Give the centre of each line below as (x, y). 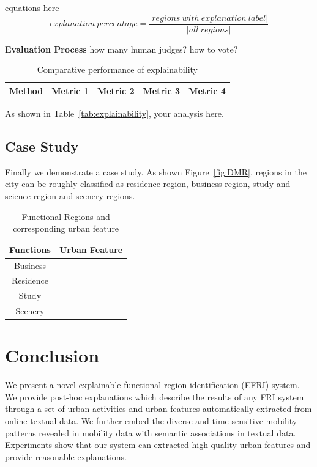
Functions (30, 249)
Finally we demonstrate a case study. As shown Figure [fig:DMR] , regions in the (156, 171)
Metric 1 (70, 90)
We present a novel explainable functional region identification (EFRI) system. (152, 385)
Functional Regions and (66, 216)
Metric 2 (116, 90)
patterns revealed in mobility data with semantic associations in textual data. (151, 432)
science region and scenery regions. (70, 195)
